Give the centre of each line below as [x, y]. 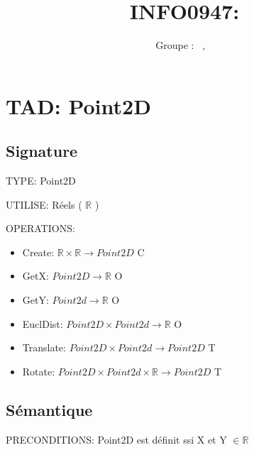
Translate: [44, 347]
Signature [42, 151]
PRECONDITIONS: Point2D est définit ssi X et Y [116, 439]
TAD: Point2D [78, 105]
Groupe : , [181, 45]
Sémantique [49, 409]
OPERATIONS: [40, 228]
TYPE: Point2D [41, 181]
